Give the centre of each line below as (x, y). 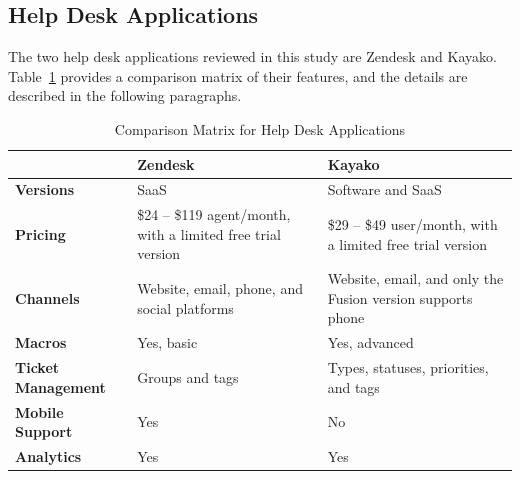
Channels (47, 297)
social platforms (185, 307)
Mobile (39, 411)
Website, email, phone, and (220, 288)
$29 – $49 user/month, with (412, 224)
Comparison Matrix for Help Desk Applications (260, 128)
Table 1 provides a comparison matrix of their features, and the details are (238, 75)
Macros (41, 342)
